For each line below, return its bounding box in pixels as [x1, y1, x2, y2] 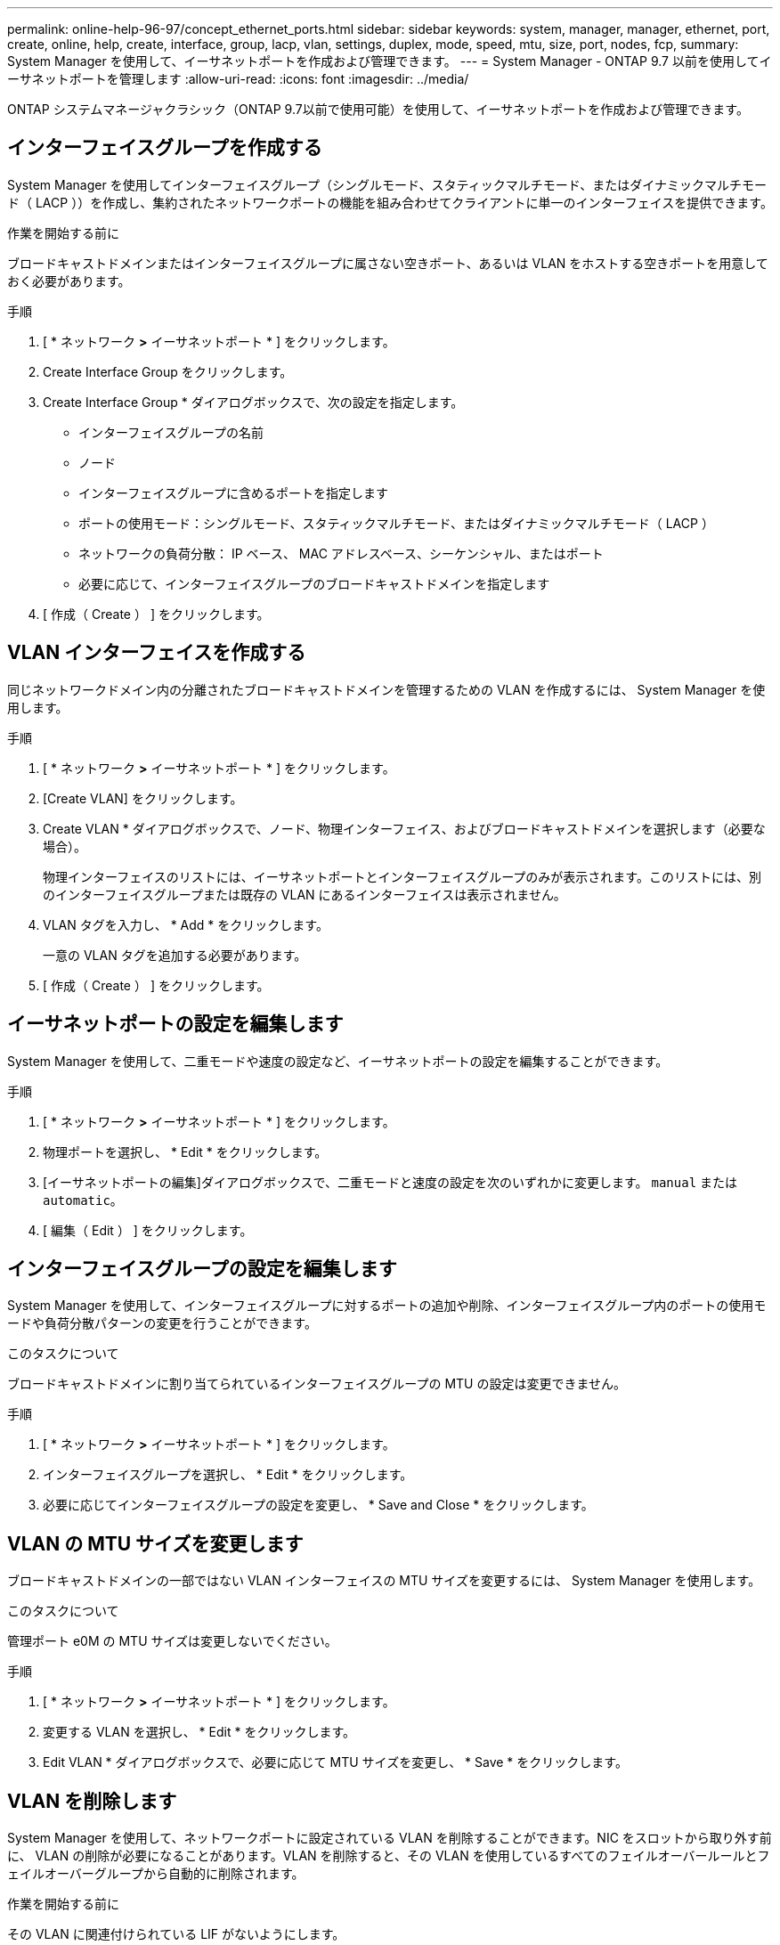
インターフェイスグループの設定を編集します [7, 1257, 397, 1280]
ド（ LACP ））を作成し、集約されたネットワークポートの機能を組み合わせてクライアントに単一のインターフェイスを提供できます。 [7, 194, 773, 210]
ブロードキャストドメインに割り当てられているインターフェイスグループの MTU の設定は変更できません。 [7, 1376, 627, 1392]
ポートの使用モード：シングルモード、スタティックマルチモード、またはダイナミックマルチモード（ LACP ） [78, 515, 714, 531]
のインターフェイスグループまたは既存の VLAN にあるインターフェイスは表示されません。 [43, 886, 566, 902]
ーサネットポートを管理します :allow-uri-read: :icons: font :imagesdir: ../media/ [7, 71, 469, 86]
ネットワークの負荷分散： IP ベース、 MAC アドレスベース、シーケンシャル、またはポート [78, 545, 604, 561]
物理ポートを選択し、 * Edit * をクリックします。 [43, 1143, 328, 1160]
